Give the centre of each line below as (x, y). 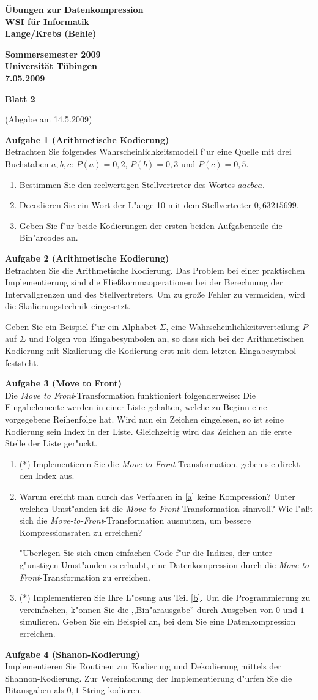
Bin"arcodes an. (49, 237)
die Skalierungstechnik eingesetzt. (68, 306)
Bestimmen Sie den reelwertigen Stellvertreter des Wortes (127, 184)
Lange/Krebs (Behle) (51, 33)
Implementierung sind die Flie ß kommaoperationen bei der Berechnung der (144, 282)
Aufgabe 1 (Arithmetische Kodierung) (87, 139)
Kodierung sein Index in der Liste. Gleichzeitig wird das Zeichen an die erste (148, 431)
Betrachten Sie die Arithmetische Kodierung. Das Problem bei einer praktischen (155, 270)
